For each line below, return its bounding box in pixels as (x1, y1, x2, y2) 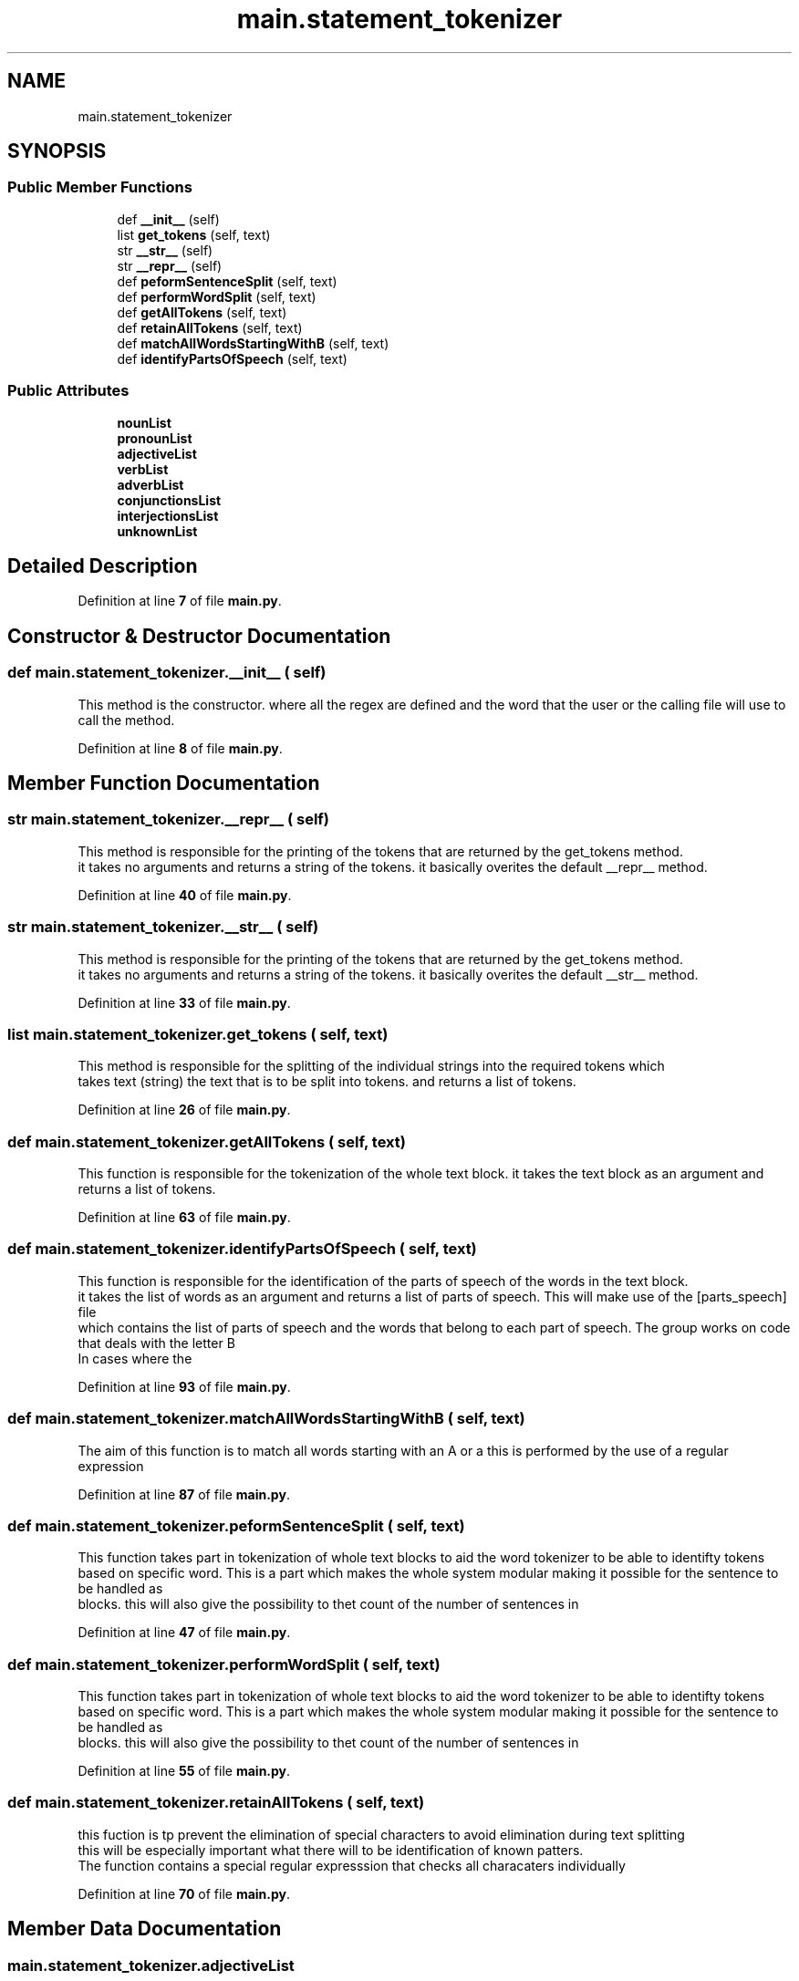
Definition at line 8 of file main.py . (78, 740, 283, 756)
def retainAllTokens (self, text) (117, 319, 303, 336)
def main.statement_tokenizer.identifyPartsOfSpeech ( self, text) (7, 1239, 477, 1259)
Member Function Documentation (7, 772, 320, 795)
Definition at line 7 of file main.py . (78, 593, 282, 609)
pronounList (117, 430, 192, 446)
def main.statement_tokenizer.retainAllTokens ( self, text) (7, 1793, 425, 1812)
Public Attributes (7, 381, 130, 400)
